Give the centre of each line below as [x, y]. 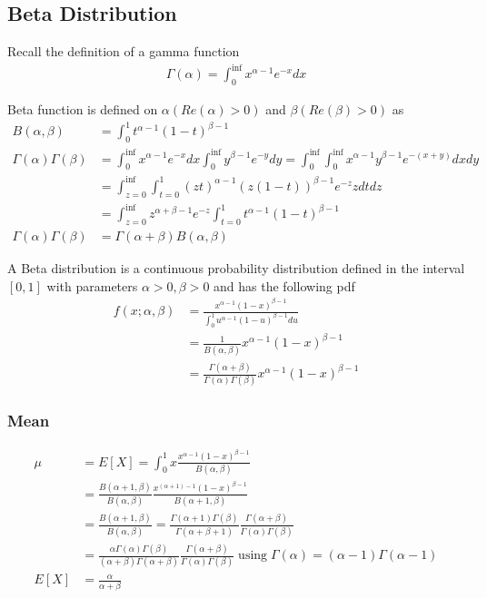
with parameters [92, 285]
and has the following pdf [284, 285]
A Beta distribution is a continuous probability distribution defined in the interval [236, 268]
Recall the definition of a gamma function [124, 51]
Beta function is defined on [83, 109]
